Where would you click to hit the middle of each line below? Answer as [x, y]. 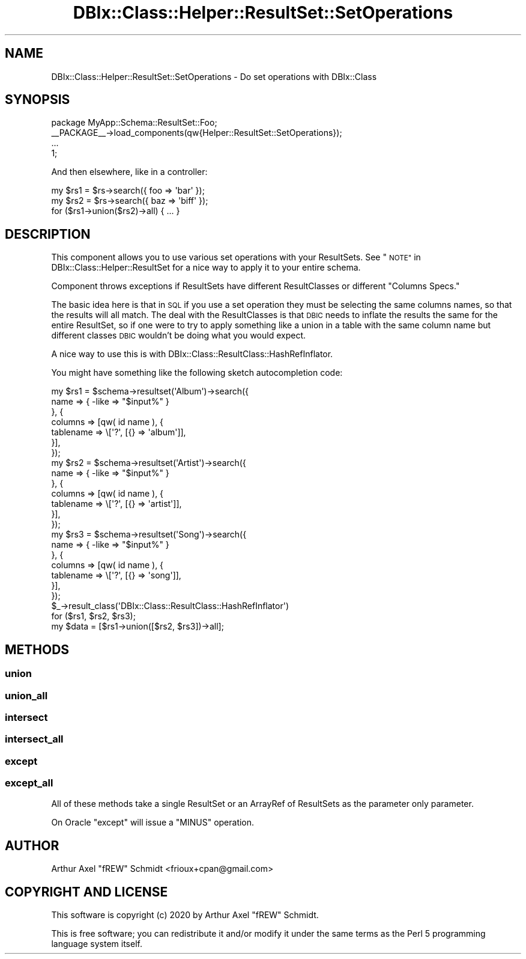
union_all [26, 695]
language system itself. [97, 944]
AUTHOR [32, 845]
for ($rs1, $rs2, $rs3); [93, 616]
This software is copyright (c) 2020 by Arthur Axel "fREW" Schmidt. [185, 915]
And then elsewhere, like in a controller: [129, 172]
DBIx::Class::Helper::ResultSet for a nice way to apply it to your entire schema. [206, 268]
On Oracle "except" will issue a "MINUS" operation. [153, 823]
